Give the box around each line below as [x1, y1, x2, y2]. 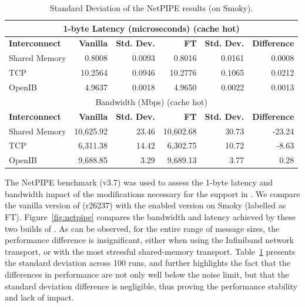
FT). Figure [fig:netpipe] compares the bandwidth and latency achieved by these [5, 211, 296, 223]
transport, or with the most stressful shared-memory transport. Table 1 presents [5, 245, 296, 257]
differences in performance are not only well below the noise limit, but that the [5, 268, 289, 281]
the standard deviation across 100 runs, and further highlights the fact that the [5, 257, 290, 269]
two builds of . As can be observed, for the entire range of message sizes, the [5, 222, 280, 234]
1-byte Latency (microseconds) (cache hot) [63, 22, 240, 34]
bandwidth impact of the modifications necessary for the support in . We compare [5, 187, 300, 200]
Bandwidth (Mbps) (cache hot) [95, 95, 207, 107]
